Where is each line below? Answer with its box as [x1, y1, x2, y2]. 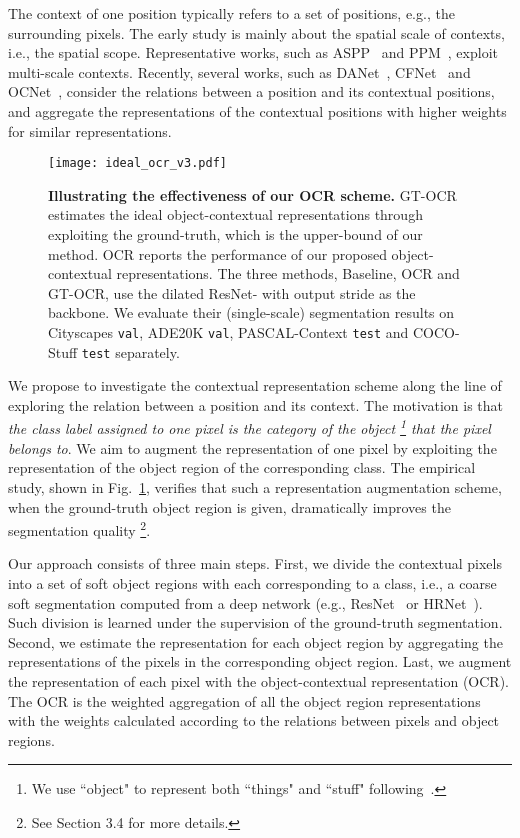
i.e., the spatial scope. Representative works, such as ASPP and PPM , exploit [8, 42, 498, 63]
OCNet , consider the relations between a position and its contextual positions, [8, 81, 495, 102]
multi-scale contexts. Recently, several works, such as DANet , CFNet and [8, 61, 471, 82]
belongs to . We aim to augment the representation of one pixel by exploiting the [8, 437, 497, 458]
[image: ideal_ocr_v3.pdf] [48, 156, 227, 171]
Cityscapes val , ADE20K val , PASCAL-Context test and [48, 321, 409, 342]
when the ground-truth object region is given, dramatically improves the [8, 496, 451, 517]
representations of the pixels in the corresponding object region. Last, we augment [8, 651, 512, 672]
